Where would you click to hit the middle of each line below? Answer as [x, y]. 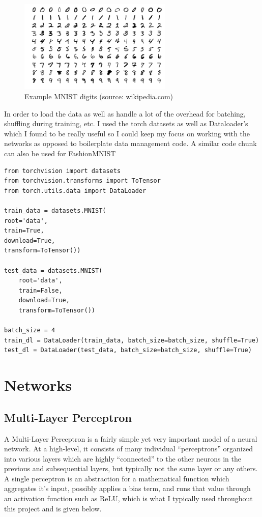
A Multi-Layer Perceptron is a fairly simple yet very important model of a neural [131, 438]
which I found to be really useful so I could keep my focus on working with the [127, 133]
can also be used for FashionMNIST [60, 153]
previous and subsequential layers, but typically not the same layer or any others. [131, 468]
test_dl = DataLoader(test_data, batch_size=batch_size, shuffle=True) [128, 350]
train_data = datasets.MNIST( [55, 211]
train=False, [40, 290]
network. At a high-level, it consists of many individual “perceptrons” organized [128, 449]
